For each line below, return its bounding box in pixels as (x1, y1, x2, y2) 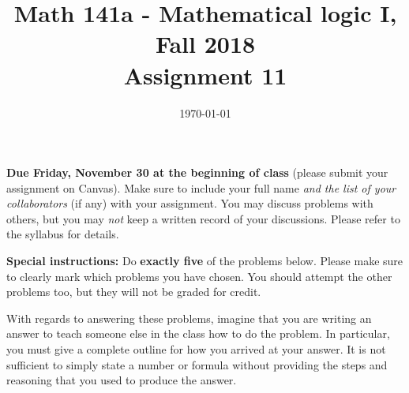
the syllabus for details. (6, 226, 119, 242)
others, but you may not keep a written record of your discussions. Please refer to (6, 210, 400, 226)
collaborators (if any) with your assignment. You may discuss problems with (6, 195, 373, 211)
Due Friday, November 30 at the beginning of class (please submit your (6, 164, 388, 181)
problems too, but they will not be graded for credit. (6, 283, 261, 300)
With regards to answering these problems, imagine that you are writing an (6, 309, 372, 326)
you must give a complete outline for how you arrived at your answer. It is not (6, 341, 386, 357)
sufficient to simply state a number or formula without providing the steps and (6, 356, 388, 372)
